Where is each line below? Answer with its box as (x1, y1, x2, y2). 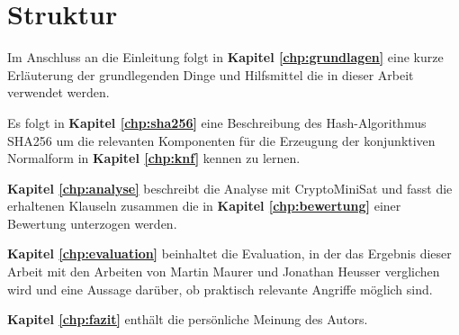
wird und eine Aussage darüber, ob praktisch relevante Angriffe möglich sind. (7, 279, 433, 298)
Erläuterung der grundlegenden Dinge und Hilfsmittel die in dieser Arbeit (7, 65, 414, 84)
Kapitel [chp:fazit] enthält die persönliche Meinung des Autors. (7, 310, 368, 329)
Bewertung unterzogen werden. (7, 213, 177, 232)
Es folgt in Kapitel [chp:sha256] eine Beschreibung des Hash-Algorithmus (7, 113, 427, 131)
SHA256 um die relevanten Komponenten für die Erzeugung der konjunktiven (7, 131, 436, 149)
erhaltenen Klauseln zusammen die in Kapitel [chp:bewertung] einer (7, 196, 401, 215)
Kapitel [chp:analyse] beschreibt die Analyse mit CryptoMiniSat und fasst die (7, 178, 453, 197)
